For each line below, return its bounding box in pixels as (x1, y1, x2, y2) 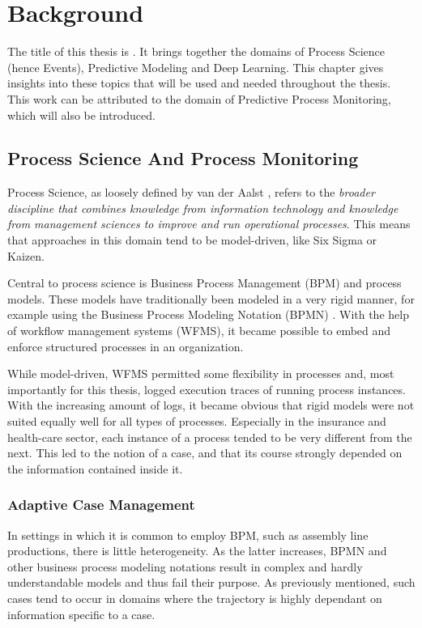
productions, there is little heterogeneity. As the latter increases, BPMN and (7, 542, 387, 559)
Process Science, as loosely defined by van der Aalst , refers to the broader (7, 184, 375, 201)
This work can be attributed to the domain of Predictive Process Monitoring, (7, 90, 391, 107)
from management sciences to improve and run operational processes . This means (7, 215, 411, 232)
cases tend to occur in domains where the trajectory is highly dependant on (7, 589, 382, 606)
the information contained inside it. (7, 460, 183, 477)
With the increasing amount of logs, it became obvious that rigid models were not (7, 397, 415, 414)
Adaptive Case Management (7, 494, 195, 515)
